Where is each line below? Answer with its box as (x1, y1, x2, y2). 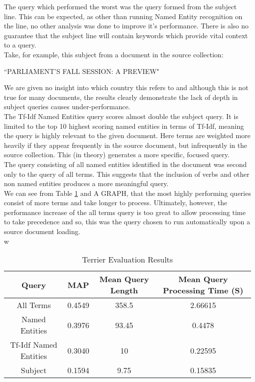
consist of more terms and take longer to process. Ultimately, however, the (4, 197, 228, 208)
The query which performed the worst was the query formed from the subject (4, 1, 237, 11)
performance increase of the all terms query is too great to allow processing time (4, 207, 246, 217)
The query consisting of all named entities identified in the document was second (4, 159, 247, 169)
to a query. (4, 40, 36, 50)
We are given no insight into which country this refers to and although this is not (4, 82, 249, 93)
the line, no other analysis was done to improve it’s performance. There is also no (4, 21, 249, 31)
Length (110, 285, 138, 296)
